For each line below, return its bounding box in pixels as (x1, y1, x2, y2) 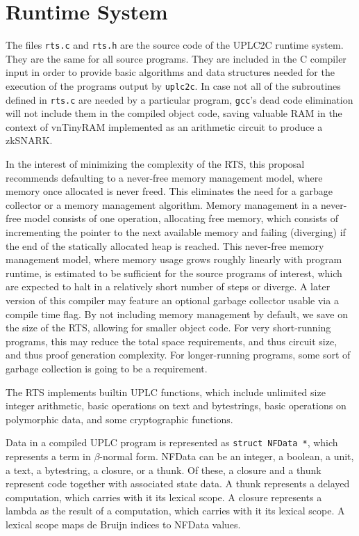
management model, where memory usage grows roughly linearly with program (6, 252, 342, 267)
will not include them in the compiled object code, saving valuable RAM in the (6, 106, 342, 120)
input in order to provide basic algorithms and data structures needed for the (6, 65, 335, 79)
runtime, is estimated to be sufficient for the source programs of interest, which (6, 265, 342, 280)
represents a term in (6, 449, 91, 463)
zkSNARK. (6, 133, 53, 148)
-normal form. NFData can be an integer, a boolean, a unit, (99, 449, 354, 463)
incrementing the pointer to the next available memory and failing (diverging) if (6, 225, 346, 239)
